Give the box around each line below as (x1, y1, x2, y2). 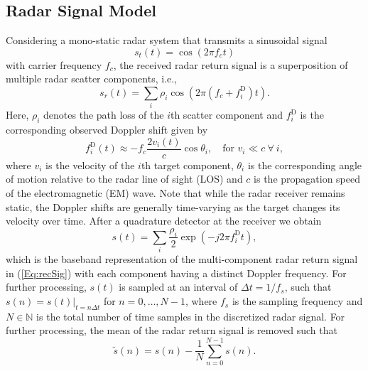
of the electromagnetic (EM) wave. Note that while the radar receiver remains (6, 185, 345, 200)
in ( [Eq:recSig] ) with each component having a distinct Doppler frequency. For (6, 265, 347, 280)
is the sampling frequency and (232, 294, 363, 308)
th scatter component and (170, 107, 283, 122)
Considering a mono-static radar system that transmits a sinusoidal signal (6, 33, 328, 48)
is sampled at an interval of (119, 279, 238, 294)
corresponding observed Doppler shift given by (6, 122, 208, 137)
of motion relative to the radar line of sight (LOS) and (6, 171, 243, 186)
